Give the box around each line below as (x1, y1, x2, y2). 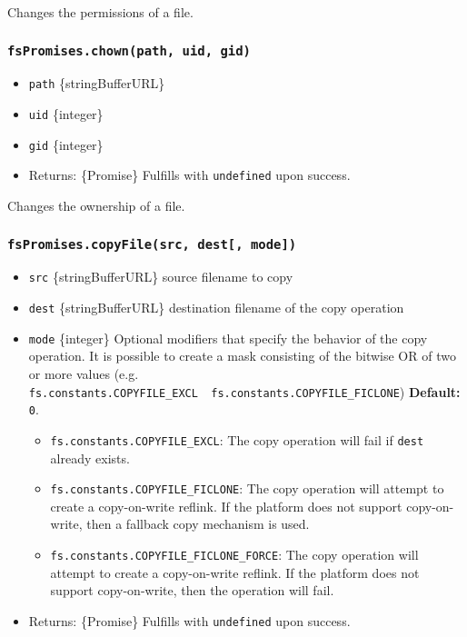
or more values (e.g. (28, 363, 139, 383)
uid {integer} (28, 105, 104, 124)
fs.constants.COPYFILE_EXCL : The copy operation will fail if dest (50, 430, 424, 449)
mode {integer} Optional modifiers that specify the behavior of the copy (28, 328, 428, 347)
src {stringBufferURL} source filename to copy (28, 267, 293, 286)
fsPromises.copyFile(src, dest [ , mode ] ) (7, 236, 297, 252)
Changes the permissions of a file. (7, 3, 194, 21)
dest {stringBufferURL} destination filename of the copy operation (28, 298, 404, 317)
